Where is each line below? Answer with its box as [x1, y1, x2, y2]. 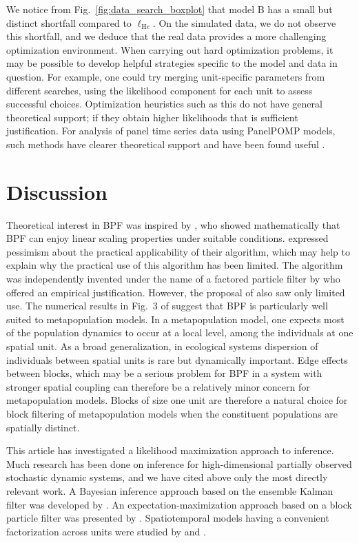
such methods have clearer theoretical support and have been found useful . [6, 136, 325, 151]
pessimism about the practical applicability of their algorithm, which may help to [6, 244, 350, 258]
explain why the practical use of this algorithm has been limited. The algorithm [6, 258, 343, 272]
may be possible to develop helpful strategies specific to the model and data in [6, 56, 338, 70]
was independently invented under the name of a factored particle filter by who [6, 271, 340, 286]
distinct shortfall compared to [6, 15, 132, 30]
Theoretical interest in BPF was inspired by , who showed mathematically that [6, 217, 340, 232]
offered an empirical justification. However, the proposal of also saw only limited [6, 285, 345, 299]
